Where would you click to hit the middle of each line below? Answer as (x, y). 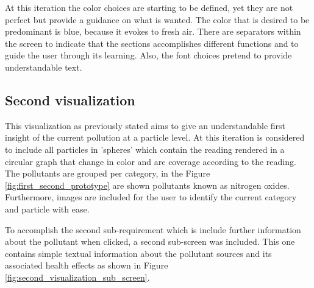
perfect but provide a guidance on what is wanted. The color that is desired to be (157, 19)
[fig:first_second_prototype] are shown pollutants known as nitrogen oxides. (147, 185)
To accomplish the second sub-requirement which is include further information (153, 229)
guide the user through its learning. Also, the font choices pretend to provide (148, 55)
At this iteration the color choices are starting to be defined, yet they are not (149, 7)
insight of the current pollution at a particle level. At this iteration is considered (155, 137)
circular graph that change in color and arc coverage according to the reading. (151, 161)
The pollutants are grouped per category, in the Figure (108, 173)
